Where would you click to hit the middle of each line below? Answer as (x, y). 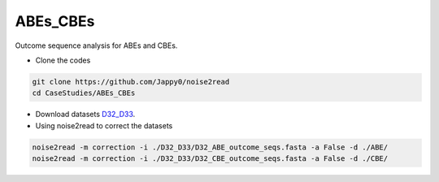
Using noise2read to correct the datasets (104, 125)
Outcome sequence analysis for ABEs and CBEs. (96, 45)
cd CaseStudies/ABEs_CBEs (84, 93)
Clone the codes (63, 60)
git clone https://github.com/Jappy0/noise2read (131, 82)
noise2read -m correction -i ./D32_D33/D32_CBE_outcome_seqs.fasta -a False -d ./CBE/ (210, 159)
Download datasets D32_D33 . (85, 115)
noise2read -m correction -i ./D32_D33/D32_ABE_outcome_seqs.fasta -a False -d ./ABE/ (210, 147)
